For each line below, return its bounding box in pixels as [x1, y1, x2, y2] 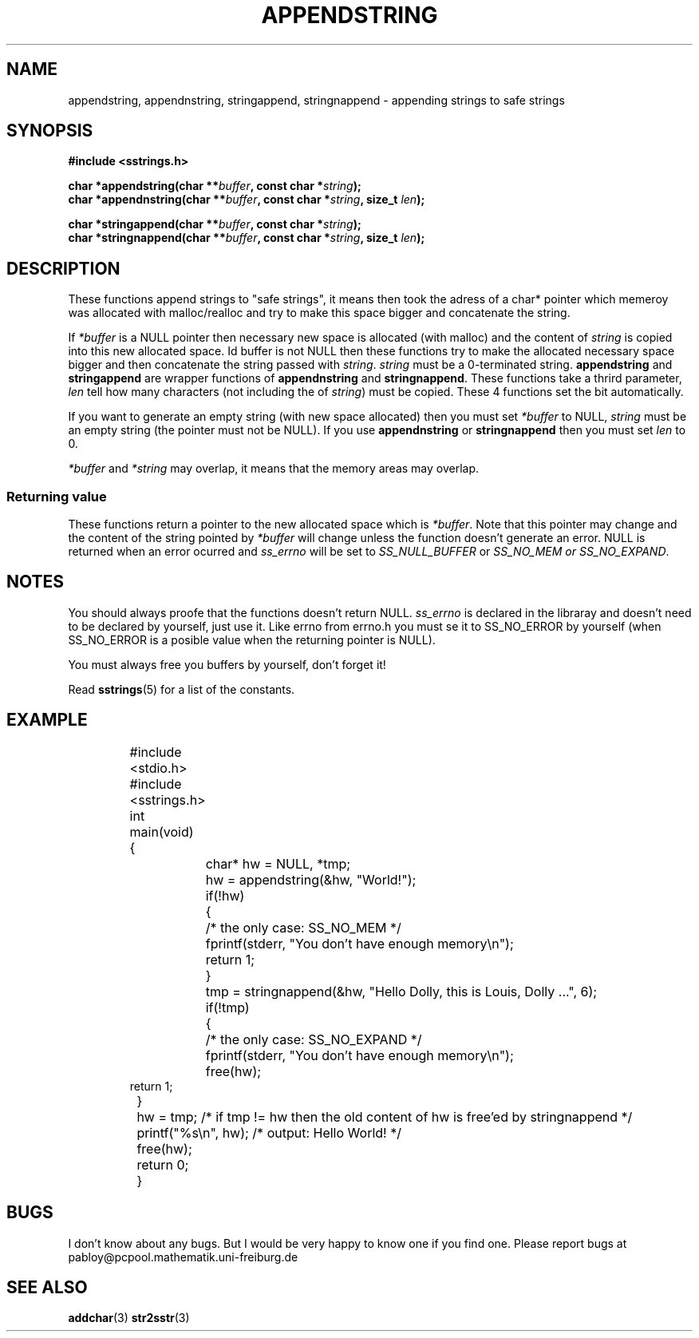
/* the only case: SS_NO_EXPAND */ [205, 1031, 422, 1047]
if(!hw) [205, 887, 245, 904]
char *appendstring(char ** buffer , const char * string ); [68, 179, 361, 193]
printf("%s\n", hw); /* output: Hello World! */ [136, 1124, 401, 1141]
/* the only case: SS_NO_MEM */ [205, 919, 401, 936]
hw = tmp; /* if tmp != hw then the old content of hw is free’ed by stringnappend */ [136, 1108, 633, 1125]
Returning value [6, 488, 107, 505]
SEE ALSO [6, 1277, 88, 1297]
